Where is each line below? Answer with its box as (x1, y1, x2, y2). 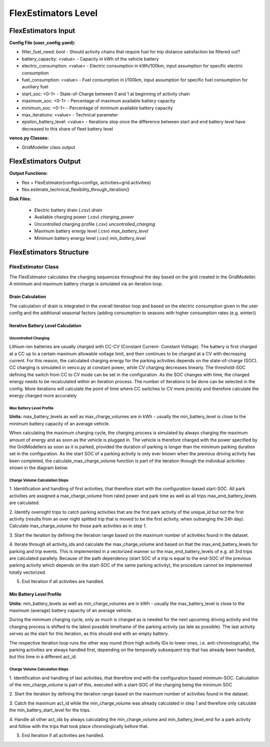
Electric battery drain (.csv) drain (34, 207, 102, 213)
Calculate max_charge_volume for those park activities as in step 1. (9, 523, 147, 529)
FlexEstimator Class (9, 263, 59, 270)
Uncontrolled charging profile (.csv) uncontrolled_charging (34, 221, 155, 227)
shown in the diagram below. (9, 465, 68, 471)
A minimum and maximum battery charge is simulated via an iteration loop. (9, 281, 163, 287)
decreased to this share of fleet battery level (21, 125, 113, 132)
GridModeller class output (21, 144, 75, 150)
